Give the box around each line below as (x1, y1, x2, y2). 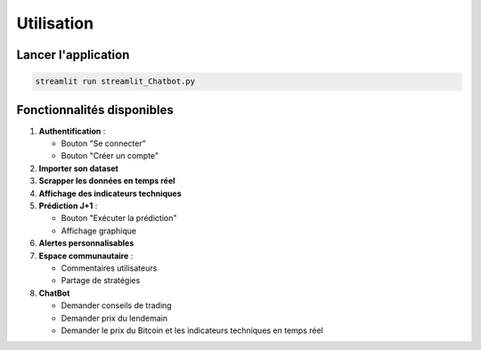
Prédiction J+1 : (38, 200, 98, 211)
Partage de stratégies (61, 275, 141, 286)
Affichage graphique (61, 225, 137, 236)
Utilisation (16, 13, 94, 33)
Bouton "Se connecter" (61, 138, 146, 149)
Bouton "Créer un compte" (61, 151, 159, 161)
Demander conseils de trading (61, 300, 173, 311)
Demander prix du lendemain (61, 313, 168, 323)
